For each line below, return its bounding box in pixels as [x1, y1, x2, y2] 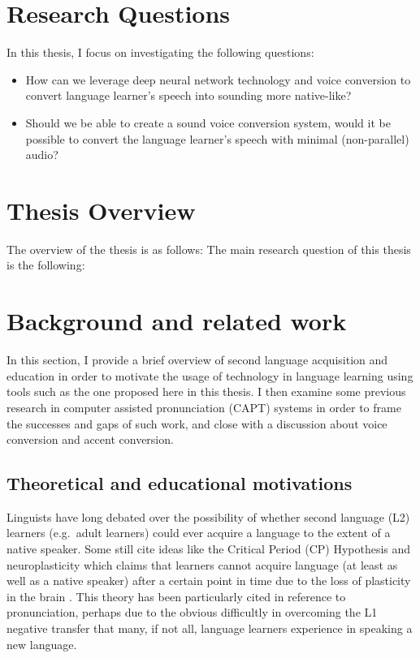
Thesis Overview [6, 193, 196, 226]
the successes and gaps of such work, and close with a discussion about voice [6, 415, 388, 432]
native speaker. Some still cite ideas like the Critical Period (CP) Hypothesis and [6, 540, 411, 557]
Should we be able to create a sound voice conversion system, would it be [25, 114, 391, 131]
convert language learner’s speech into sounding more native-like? [25, 87, 352, 104]
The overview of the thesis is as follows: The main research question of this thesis [6, 240, 411, 257]
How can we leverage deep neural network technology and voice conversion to [25, 71, 411, 88]
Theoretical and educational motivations [6, 471, 353, 496]
